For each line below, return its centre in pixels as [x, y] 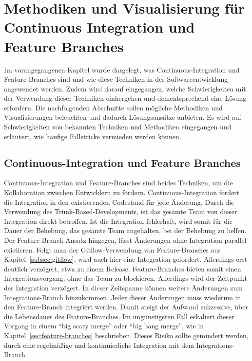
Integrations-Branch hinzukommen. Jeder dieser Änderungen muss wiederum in [123, 297]
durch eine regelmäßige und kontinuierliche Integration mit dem [99, 345]
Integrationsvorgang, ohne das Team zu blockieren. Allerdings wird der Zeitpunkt [126, 278]
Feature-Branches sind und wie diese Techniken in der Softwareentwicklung [116, 79]
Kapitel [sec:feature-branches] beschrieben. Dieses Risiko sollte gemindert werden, [126, 335]
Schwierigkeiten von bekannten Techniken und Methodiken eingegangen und [118, 127]
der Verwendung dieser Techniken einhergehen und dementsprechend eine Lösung [125, 98]
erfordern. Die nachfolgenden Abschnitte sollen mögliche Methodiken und [113, 107]
